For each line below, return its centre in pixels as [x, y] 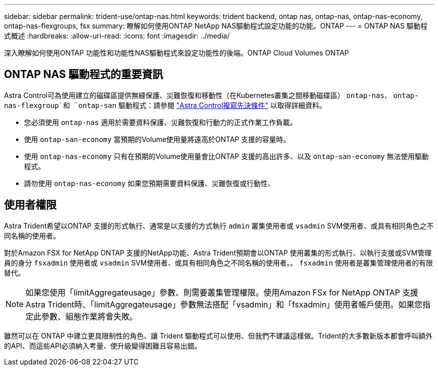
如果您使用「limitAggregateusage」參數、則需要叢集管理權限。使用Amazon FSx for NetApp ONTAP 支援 [222, 292]
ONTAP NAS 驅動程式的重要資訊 [83, 74]
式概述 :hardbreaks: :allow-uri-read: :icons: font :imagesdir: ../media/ [117, 36]
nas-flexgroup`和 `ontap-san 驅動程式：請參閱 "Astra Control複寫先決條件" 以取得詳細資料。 [165, 105]
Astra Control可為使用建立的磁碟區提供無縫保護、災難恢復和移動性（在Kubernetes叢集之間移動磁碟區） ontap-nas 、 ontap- [211, 95]
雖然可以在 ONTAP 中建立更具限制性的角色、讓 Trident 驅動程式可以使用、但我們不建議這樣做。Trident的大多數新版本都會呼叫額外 [218, 335]
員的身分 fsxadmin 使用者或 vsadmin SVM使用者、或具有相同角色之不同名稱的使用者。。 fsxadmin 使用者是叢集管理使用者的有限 [218, 262]
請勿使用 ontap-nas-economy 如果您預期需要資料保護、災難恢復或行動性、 [149, 183]
